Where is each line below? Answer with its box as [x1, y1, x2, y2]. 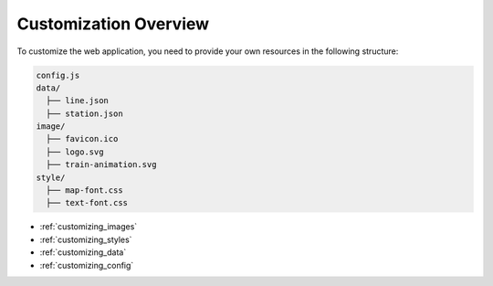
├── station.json [46, 108, 123, 119]
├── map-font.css [46, 185, 123, 196]
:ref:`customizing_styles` [39, 234, 132, 245]
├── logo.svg [46, 146, 104, 157]
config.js [36, 69, 80, 80]
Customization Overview [16, 14, 210, 34]
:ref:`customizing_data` [39, 247, 127, 258]
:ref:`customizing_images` [39, 221, 138, 232]
